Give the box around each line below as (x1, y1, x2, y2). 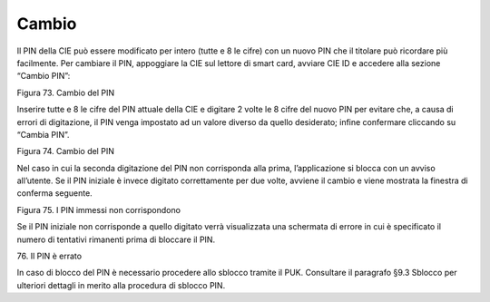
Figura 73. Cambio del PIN (16, 87, 115, 98)
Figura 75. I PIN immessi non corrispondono (16, 204, 181, 215)
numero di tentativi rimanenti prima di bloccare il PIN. (16, 234, 216, 245)
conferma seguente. (16, 188, 93, 199)
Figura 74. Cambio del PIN (16, 146, 115, 157)
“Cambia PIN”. (16, 129, 70, 140)
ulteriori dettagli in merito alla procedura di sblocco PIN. (16, 279, 226, 290)
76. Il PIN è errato (16, 250, 82, 262)
